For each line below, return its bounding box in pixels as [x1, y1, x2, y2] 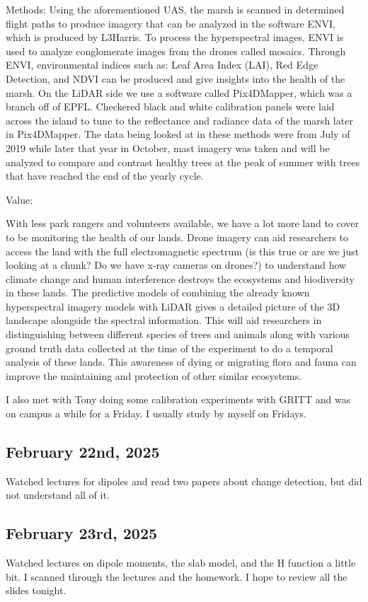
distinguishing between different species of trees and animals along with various [6, 327, 350, 342]
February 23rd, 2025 [6, 522, 158, 544]
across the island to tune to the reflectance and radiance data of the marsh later [6, 112, 353, 127]
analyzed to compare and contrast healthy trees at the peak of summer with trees [6, 154, 360, 169]
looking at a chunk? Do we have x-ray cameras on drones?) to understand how [6, 257, 347, 272]
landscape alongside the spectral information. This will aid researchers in [6, 313, 322, 328]
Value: [6, 192, 33, 207]
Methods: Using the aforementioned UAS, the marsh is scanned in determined [6, 2, 345, 16]
